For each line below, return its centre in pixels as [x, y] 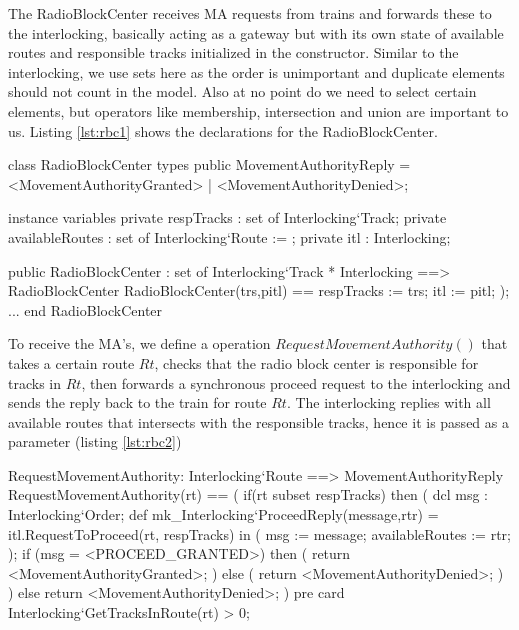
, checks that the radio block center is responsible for [316, 362]
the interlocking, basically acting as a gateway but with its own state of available [256, 32]
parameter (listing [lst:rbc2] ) [95, 441]
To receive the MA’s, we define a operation [139, 343]
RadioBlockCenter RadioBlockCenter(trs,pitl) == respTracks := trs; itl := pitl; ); [259, 290]
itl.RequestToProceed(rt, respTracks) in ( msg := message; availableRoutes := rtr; [259, 533]
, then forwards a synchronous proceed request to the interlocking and [296, 382]
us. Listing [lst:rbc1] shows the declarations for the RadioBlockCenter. [223, 130]
